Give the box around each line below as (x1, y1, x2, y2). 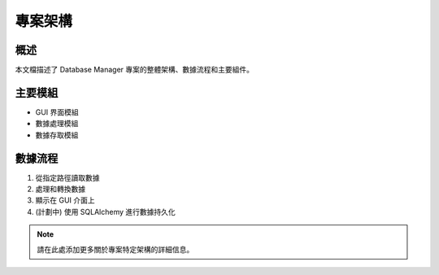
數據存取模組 (35, 130, 79, 140)
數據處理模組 (35, 119, 79, 129)
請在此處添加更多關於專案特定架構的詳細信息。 (37, 244, 194, 254)
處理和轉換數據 (35, 184, 85, 194)
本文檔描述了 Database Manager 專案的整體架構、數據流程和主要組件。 (15, 65, 254, 75)
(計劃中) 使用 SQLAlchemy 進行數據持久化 (35, 207, 176, 216)
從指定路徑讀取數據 (35, 172, 100, 182)
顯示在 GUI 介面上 (35, 195, 95, 205)
